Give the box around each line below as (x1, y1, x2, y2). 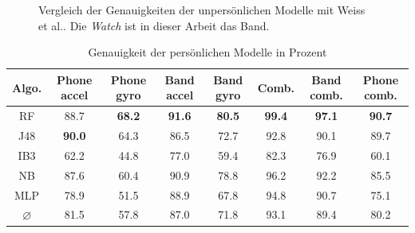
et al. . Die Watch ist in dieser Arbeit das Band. (38, 17, 270, 33)
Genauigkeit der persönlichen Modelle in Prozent (88, 44, 327, 60)
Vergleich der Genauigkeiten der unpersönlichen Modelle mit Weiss (38, 2, 366, 17)
